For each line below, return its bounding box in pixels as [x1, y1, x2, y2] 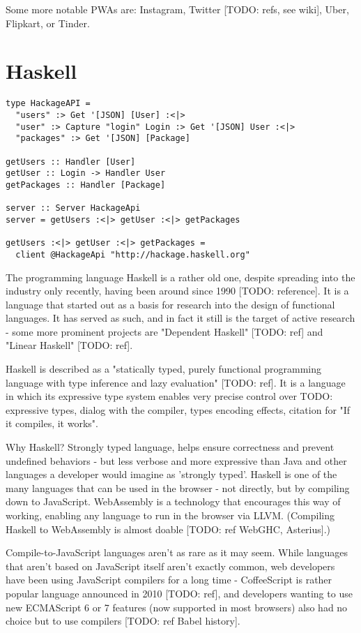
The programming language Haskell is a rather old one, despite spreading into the [6, 269, 355, 284]
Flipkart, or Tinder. [6, 15, 90, 30]
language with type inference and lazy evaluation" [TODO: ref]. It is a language [6, 375, 346, 389]
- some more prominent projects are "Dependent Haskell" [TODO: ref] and [6, 324, 323, 338]
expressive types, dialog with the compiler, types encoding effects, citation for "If [6, 402, 351, 417]
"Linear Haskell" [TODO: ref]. [6, 338, 133, 352]
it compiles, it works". [6, 416, 98, 431]
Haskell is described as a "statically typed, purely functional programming [6, 362, 322, 376]
